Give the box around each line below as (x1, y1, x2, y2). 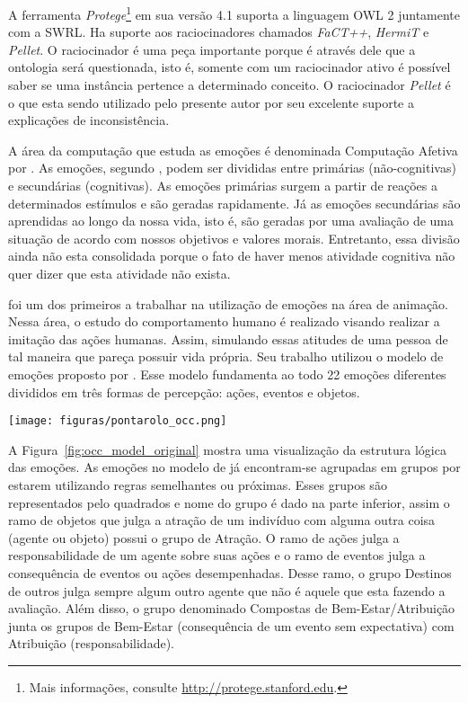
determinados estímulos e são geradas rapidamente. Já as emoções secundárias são (8, 193, 461, 212)
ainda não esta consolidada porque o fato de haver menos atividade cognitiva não (8, 246, 455, 265)
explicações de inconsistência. (8, 111, 170, 129)
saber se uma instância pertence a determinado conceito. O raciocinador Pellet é (8, 76, 451, 94)
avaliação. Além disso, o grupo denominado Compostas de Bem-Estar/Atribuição (8, 599, 455, 618)
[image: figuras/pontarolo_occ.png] (8, 414, 227, 428)
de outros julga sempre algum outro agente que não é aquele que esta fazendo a (8, 581, 446, 600)
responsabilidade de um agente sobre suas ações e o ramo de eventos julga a (8, 546, 426, 565)
